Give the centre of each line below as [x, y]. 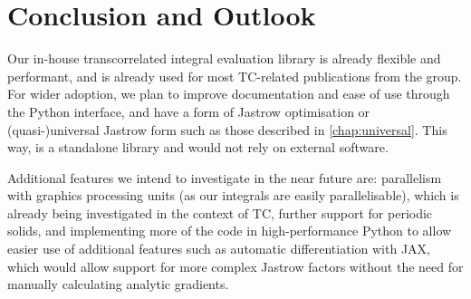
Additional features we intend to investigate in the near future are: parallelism [225, 177]
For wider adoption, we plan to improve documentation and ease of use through [229, 94]
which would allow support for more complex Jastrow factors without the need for [235, 266]
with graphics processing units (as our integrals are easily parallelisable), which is [233, 195]
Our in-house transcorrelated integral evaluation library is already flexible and [224, 58]
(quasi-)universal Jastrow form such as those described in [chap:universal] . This [227, 129]
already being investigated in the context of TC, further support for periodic [220, 212]
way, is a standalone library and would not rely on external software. [198, 147]
